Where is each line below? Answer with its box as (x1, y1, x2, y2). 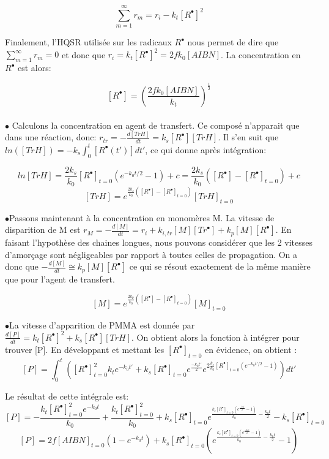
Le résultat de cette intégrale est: (5, 389, 129, 402)
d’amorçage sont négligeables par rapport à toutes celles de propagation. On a (5, 248, 298, 260)
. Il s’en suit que (218, 131, 279, 143)
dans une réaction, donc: (5, 131, 97, 143)
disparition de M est (5, 223, 81, 236)
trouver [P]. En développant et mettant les (5, 343, 164, 355)
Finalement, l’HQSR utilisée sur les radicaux (5, 36, 172, 48)
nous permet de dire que (187, 36, 279, 48)
